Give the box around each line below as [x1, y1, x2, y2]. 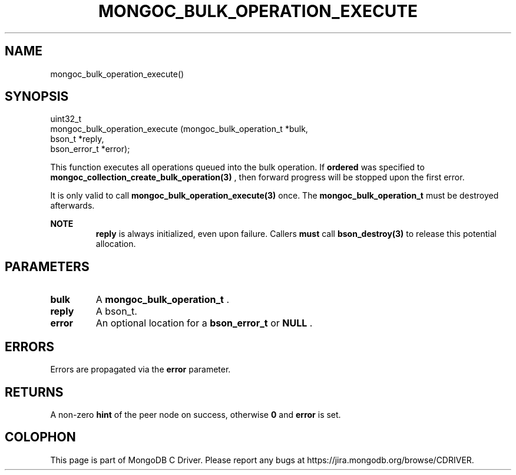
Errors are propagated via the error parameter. [50, 364, 231, 375]
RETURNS [5, 384, 64, 400]
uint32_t [50, 114, 82, 124]
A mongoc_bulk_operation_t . [95, 293, 230, 306]
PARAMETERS [5, 259, 90, 274]
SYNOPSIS [5, 89, 69, 104]
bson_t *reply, [50, 134, 104, 144]
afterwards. [50, 200, 95, 211]
